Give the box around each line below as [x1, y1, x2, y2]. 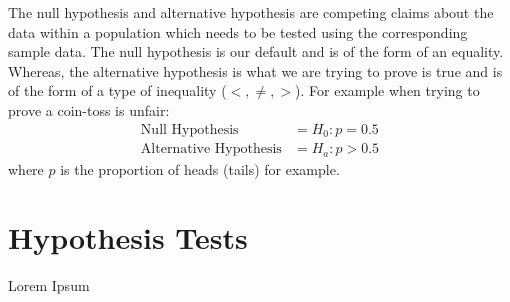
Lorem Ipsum [8, 275, 90, 296]
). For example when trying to [295, 80, 480, 101]
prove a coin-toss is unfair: [8, 99, 170, 120]
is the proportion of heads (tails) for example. [60, 158, 340, 179]
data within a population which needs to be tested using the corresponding [8, 21, 468, 42]
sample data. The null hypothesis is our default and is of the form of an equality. [8, 41, 504, 62]
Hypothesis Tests [8, 217, 248, 258]
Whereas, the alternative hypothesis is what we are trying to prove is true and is [8, 60, 503, 81]
